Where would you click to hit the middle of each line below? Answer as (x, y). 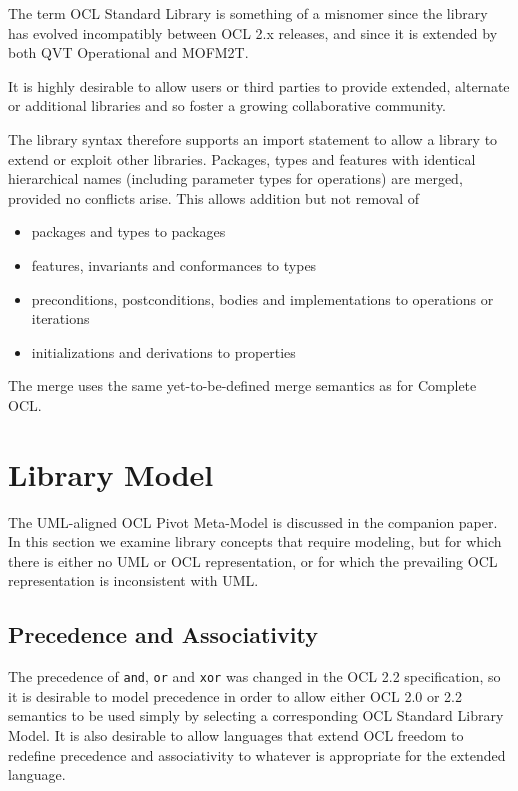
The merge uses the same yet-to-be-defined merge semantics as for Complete (242, 385)
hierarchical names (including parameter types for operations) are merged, (235, 178)
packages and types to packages (128, 231)
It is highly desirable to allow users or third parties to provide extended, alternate (259, 85)
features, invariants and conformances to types (174, 264)
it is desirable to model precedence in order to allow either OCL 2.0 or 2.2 (235, 695)
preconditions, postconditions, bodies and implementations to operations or (262, 298)
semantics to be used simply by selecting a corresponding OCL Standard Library (256, 715)
